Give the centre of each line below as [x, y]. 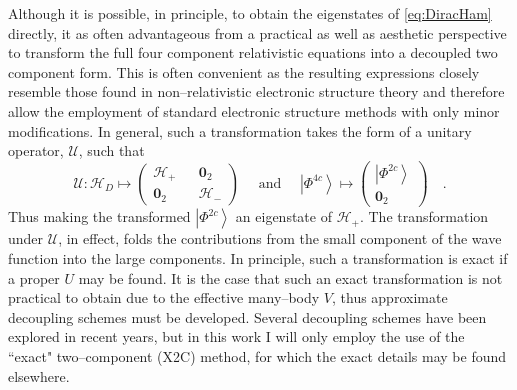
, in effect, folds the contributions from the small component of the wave [280, 238]
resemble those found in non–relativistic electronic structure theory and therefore [256, 91]
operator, [36, 150]
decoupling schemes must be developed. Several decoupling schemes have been [247, 316]
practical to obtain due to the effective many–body [164, 297]
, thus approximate [389, 297]
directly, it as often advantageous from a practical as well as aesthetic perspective [257, 32]
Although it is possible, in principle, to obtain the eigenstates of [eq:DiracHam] [250, 13]
